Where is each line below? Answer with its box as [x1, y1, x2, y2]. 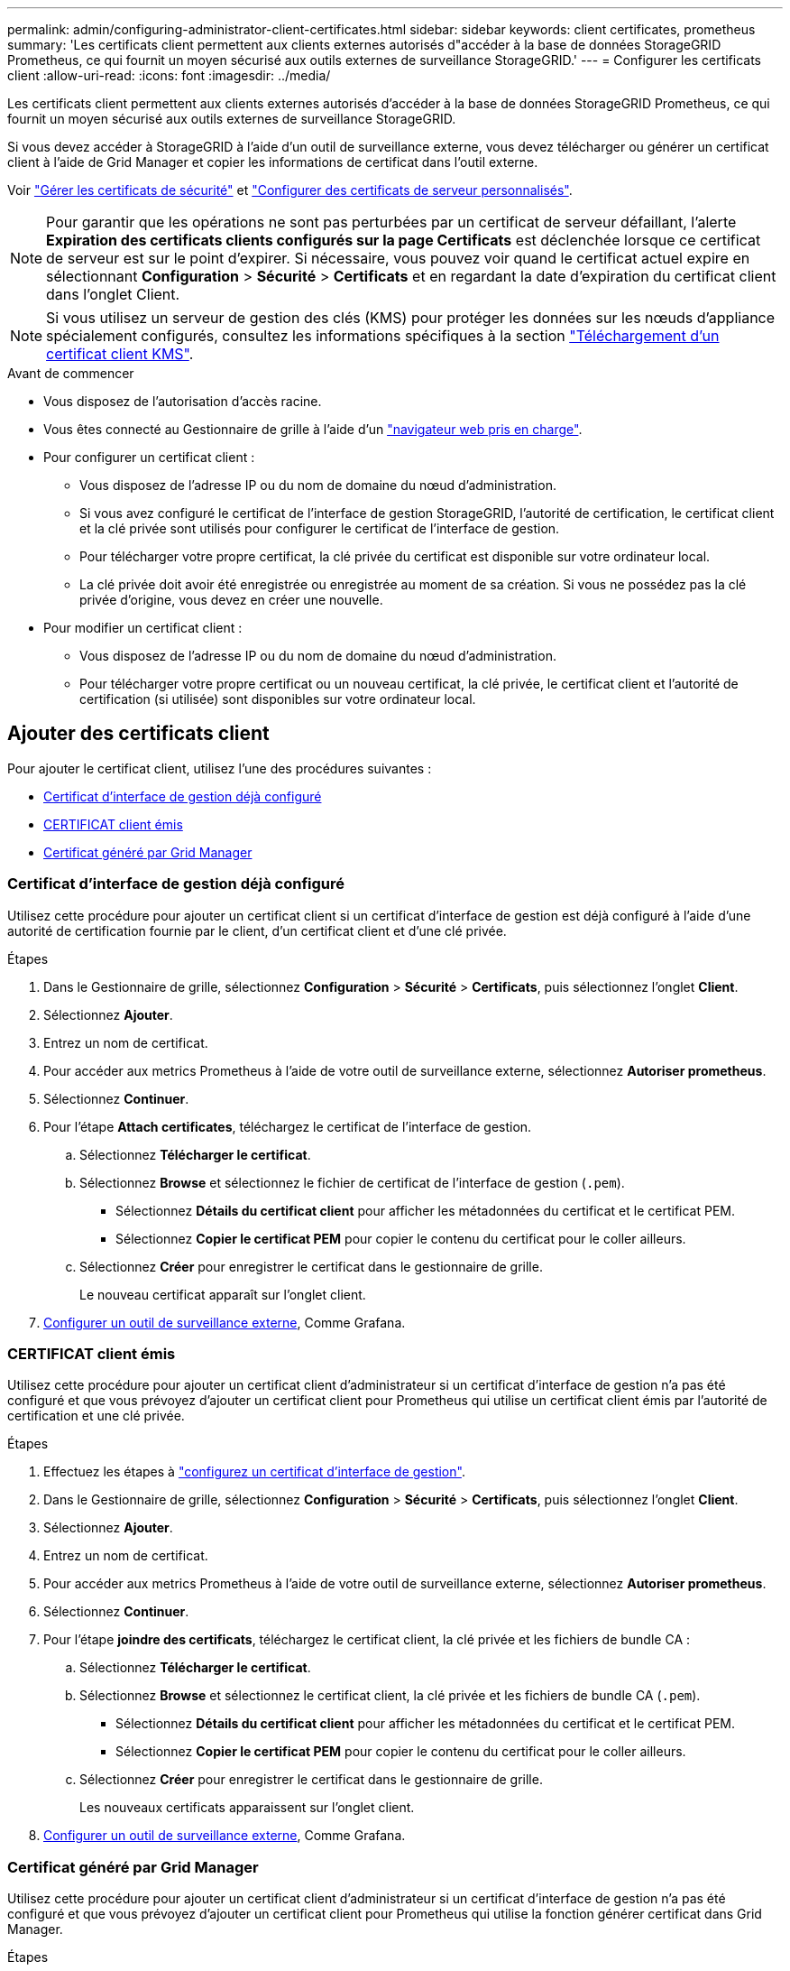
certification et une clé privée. [7, 1408, 185, 1424]
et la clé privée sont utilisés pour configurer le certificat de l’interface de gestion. [79, 521, 560, 536]
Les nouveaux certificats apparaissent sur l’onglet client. [79, 1800, 415, 1816]
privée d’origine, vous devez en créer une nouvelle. [79, 592, 383, 607]
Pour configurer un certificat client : [43, 449, 255, 465]
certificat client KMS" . [46, 345, 194, 363]
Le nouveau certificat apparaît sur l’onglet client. [79, 1286, 366, 1302]
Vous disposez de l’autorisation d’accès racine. [43, 393, 322, 409]
